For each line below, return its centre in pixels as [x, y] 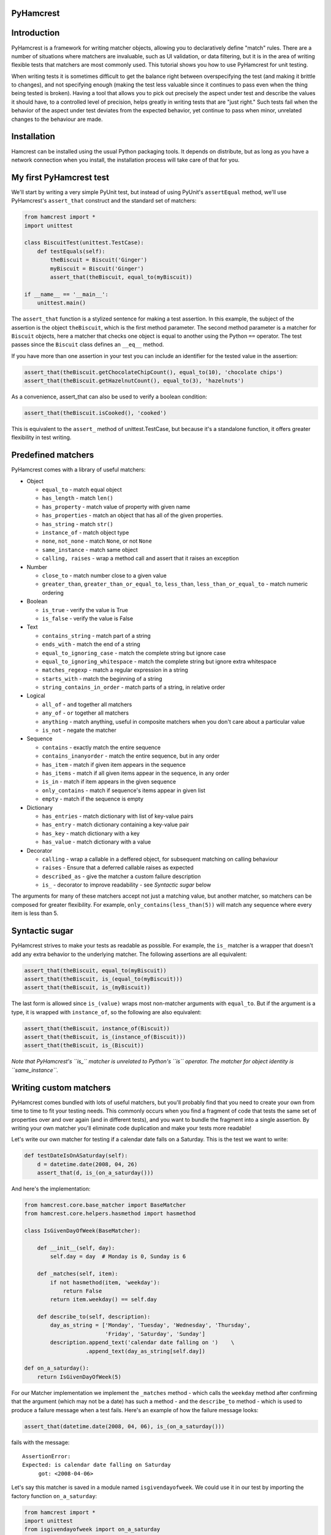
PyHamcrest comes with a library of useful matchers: [78, 470]
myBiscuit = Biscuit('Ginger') [97, 268]
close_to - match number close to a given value [104, 575]
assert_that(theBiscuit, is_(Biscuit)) [84, 1046]
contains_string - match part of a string [97, 635]
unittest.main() [61, 303]
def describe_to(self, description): [94, 1317]
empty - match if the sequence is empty [93, 799]
